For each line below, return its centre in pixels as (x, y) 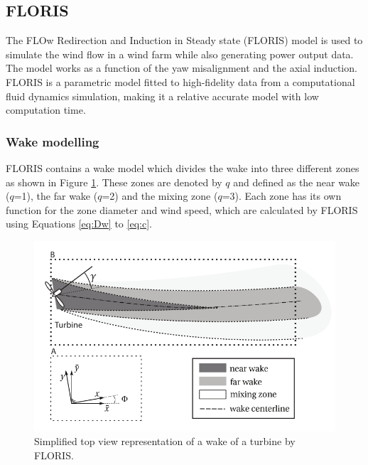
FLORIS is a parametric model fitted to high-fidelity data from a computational (180, 81)
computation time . (46, 110)
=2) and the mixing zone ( (160, 196)
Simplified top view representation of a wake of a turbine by (165, 441)
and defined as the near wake (297, 182)
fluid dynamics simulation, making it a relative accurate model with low (162, 96)
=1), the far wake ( (56, 196)
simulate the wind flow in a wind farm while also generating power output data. (180, 54)
